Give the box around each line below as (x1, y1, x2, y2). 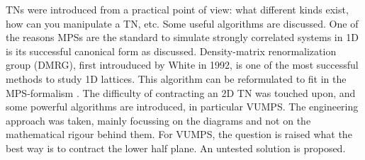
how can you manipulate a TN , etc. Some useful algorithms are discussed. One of (6, 16, 359, 30)
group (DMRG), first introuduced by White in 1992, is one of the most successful (6, 57, 359, 72)
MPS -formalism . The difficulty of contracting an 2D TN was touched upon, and (6, 85, 356, 100)
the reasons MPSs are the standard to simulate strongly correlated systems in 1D (6, 30, 359, 45)
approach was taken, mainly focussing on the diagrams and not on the (6, 113, 311, 127)
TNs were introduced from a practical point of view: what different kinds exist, (6, 2, 349, 16)
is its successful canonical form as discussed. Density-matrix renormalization (6, 43, 337, 58)
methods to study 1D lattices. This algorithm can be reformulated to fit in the (6, 71, 347, 86)
